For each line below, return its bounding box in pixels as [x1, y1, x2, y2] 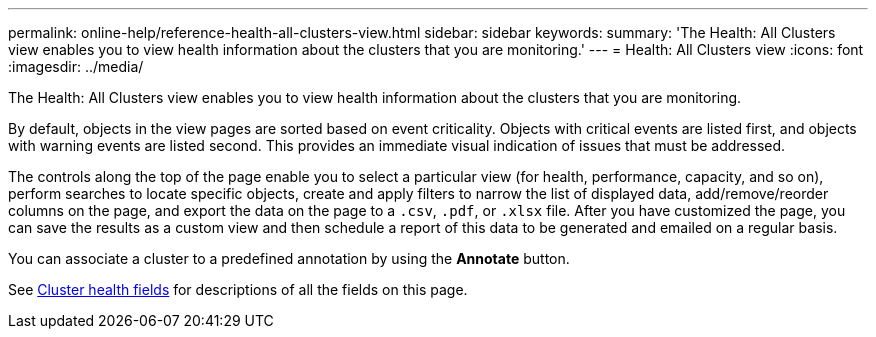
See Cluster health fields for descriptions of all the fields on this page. [8, 281, 468, 298]
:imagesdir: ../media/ [8, 58, 144, 75]
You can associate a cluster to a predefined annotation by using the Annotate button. [8, 250, 570, 267]
